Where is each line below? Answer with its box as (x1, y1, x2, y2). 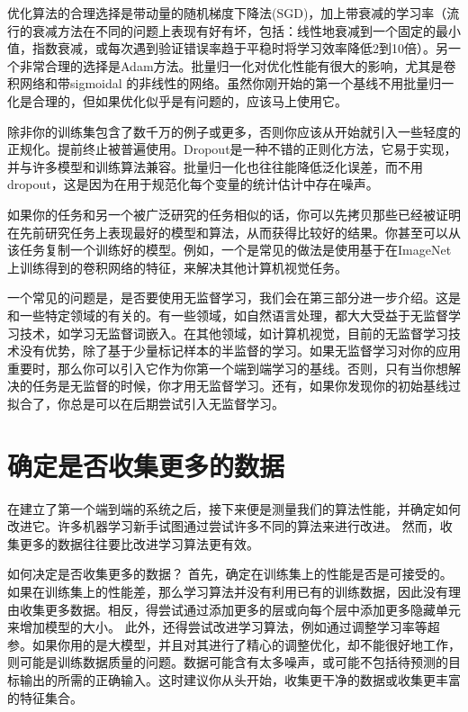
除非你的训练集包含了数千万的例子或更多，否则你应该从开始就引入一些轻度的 (7, 122, 461, 140)
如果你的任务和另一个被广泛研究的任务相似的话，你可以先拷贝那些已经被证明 (7, 204, 461, 223)
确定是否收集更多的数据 (7, 446, 285, 483)
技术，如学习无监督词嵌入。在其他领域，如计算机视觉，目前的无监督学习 (19, 323, 448, 342)
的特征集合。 (7, 688, 83, 707)
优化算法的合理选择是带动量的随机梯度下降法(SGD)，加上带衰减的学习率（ (7, 4, 447, 22)
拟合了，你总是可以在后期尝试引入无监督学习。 (7, 393, 284, 412)
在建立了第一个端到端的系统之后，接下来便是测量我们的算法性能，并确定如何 (7, 499, 461, 518)
